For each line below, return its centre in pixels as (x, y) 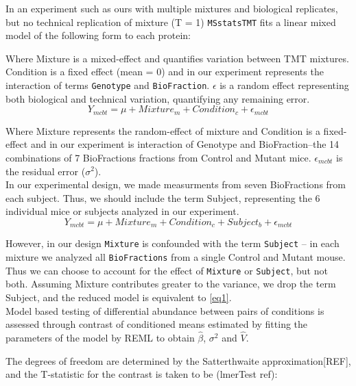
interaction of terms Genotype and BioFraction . (108, 85)
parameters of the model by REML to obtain (100, 337)
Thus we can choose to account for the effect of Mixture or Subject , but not (167, 270)
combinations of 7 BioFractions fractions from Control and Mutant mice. (158, 157)
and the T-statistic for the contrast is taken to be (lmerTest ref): (142, 374)
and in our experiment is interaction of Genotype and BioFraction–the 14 (185, 144)
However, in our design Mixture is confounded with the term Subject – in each (173, 243)
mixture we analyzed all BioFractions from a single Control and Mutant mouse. (176, 257)
